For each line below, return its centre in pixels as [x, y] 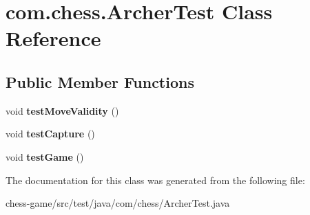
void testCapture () [50, 134]
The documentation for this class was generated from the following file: [155, 180]
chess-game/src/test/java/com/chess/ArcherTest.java [118, 203]
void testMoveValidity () [62, 110]
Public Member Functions [100, 81]
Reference [53, 38]
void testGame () [45, 156]
